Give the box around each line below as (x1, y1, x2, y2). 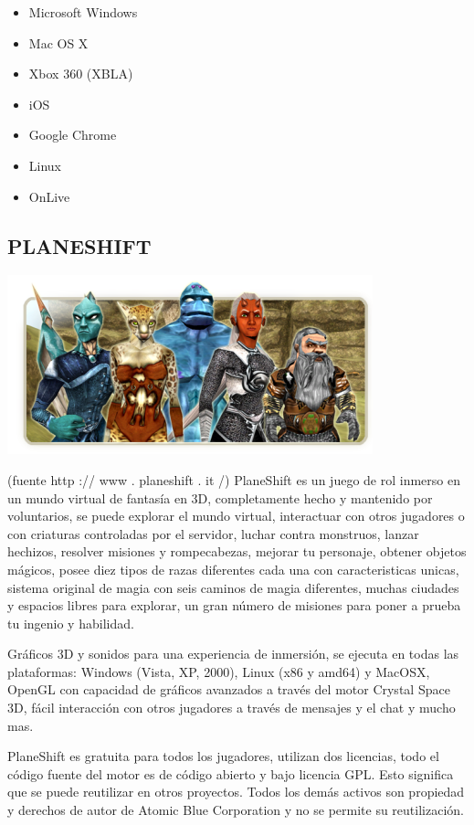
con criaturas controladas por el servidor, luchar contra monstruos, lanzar (7, 524, 419, 543)
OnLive (28, 186, 70, 206)
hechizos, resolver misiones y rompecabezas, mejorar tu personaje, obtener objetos (7, 542, 467, 561)
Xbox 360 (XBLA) (28, 64, 133, 83)
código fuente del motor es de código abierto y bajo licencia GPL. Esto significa (7, 764, 454, 783)
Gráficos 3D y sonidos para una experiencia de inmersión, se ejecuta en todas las (7, 644, 459, 663)
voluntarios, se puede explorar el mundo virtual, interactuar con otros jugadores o (7, 506, 465, 525)
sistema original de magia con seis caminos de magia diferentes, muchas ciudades (7, 577, 459, 597)
